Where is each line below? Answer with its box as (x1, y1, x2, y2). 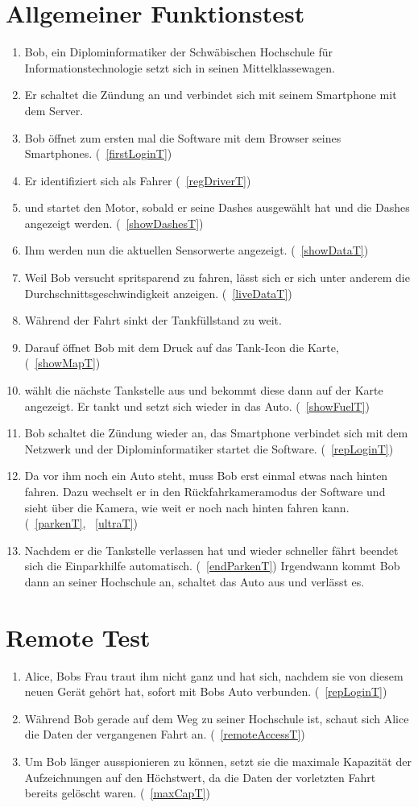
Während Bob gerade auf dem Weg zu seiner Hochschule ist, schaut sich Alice (24, 710, 409, 726)
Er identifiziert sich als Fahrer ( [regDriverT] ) (24, 172, 251, 188)
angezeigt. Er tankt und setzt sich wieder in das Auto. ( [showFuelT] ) (24, 397, 370, 414)
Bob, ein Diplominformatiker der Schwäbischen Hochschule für (24, 43, 333, 60)
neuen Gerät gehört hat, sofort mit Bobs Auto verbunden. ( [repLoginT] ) (24, 683, 387, 700)
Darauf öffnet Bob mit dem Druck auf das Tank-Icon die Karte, (24, 338, 339, 355)
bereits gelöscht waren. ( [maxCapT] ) (24, 784, 210, 801)
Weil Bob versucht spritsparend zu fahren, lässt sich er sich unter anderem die (24, 269, 410, 286)
